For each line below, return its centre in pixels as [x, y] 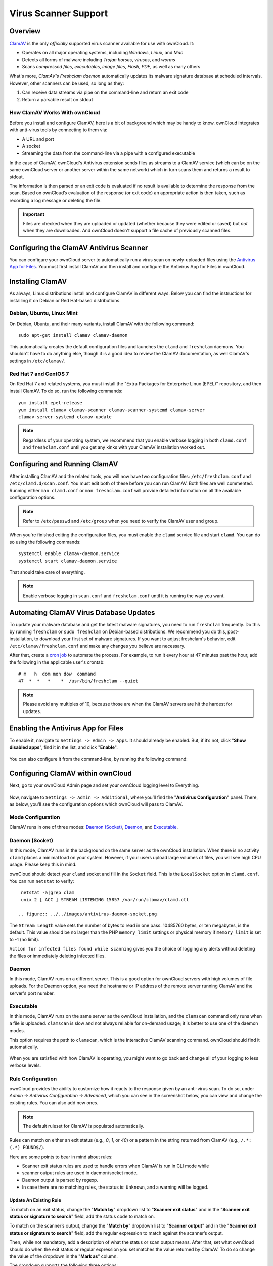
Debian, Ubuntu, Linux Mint [43, 313]
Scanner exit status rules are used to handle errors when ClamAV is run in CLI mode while [116, 1166]
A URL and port [38, 139]
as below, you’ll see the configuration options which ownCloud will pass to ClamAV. [96, 804]
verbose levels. [25, 1065]
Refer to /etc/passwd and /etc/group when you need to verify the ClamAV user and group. [121, 521]
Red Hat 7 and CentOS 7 [39, 374]
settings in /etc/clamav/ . [37, 361]
